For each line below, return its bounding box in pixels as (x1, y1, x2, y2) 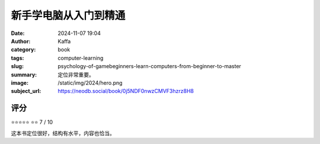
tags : (11, 54, 24, 62)
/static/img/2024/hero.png (57, 79, 123, 86)
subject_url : (11, 88, 41, 95)
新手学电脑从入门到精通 (11, 9, 126, 22)
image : (11, 79, 29, 86)
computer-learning (57, 54, 104, 62)
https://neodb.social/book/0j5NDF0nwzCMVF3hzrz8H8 (57, 88, 194, 95)
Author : (11, 37, 31, 44)
